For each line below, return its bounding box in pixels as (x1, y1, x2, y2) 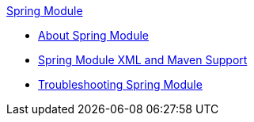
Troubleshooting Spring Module (38, 78, 203, 91)
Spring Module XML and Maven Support (38, 53, 248, 67)
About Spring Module (38, 29, 150, 42)
